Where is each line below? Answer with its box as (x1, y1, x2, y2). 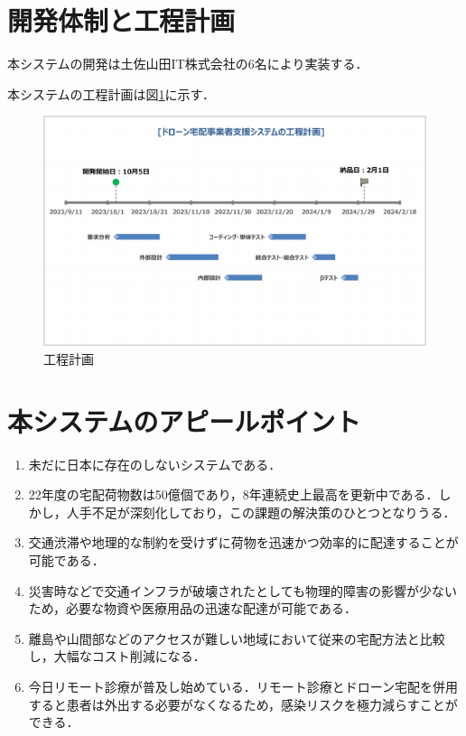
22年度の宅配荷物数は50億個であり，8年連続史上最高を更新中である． (28, 485, 439, 504)
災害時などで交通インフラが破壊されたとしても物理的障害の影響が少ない (28, 581, 457, 600)
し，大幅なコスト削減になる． (28, 647, 206, 666)
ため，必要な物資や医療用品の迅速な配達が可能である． (28, 599, 357, 618)
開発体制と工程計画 (7, 2, 236, 39)
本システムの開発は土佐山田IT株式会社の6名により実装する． (7, 54, 368, 73)
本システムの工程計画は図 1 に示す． (7, 84, 216, 103)
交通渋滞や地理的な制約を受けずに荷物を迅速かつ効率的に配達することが (28, 533, 459, 552)
